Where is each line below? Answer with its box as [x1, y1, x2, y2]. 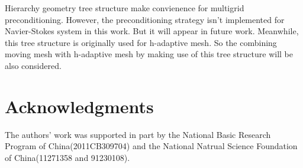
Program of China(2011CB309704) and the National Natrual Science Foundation [5, 140, 298, 152]
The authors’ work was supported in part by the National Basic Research [5, 128, 271, 140]
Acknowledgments [5, 94, 154, 118]
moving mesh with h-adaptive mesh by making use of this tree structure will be [5, 48, 293, 60]
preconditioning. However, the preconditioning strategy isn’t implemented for [5, 13, 285, 25]
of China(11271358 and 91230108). [5, 151, 130, 163]
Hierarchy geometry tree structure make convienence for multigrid [5, 2, 244, 14]
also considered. [5, 59, 62, 71]
